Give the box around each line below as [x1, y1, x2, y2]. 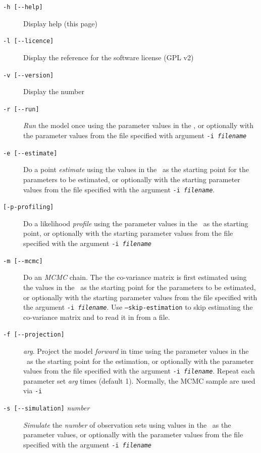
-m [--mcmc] [3, 257, 43, 265]
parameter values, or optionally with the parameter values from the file [23, 429, 243, 440]
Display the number [23, 86, 84, 97]
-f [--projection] [3, 331, 65, 339]
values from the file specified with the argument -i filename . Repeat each [23, 365, 255, 376]
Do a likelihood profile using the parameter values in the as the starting [23, 218, 248, 228]
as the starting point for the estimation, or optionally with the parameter [26, 355, 254, 366]
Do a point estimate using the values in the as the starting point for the [23, 164, 249, 175]
